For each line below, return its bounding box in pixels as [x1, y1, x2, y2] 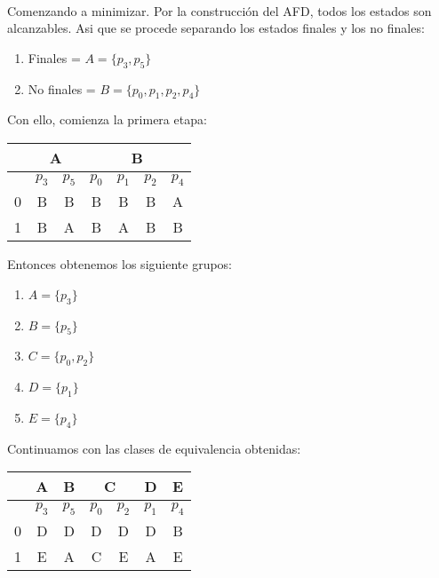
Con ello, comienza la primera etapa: [7, 110, 207, 129]
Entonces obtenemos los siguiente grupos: [7, 255, 232, 273]
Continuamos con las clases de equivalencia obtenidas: [7, 439, 301, 457]
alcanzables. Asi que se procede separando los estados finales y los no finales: [7, 19, 425, 37]
